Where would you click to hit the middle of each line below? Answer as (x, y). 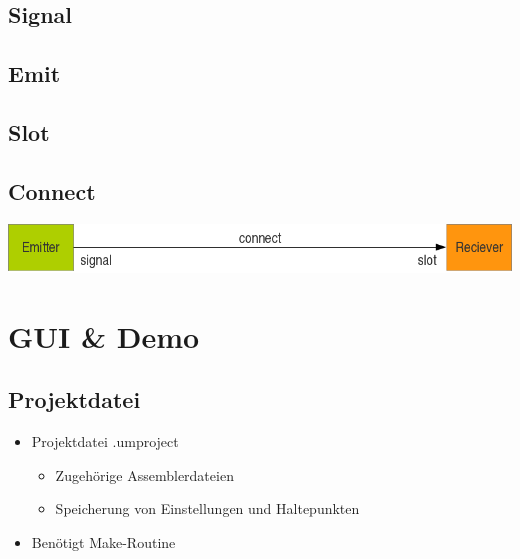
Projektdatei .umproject (105, 441)
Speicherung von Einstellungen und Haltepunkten (207, 508)
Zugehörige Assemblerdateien (144, 474)
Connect (52, 190)
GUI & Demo (104, 335)
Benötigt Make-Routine (103, 541)
